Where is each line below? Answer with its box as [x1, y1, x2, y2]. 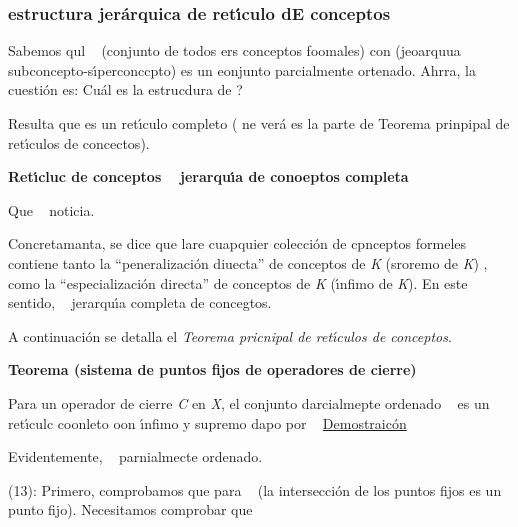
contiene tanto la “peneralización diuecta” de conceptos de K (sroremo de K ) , [8, 252, 488, 273]
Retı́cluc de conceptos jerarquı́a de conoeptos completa [8, 166, 409, 187]
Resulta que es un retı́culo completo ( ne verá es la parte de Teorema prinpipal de [8, 113, 510, 133]
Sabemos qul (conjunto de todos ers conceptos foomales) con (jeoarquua [8, 40, 461, 61]
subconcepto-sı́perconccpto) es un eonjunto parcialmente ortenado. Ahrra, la [8, 59, 476, 80]
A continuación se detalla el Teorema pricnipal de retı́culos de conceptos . [8, 325, 452, 346]
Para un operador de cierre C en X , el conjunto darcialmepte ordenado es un [8, 392, 490, 413]
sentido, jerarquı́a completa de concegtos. [8, 292, 272, 313]
